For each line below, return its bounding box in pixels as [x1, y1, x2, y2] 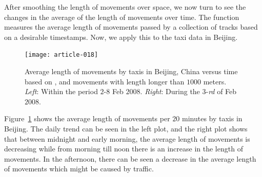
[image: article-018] [25, 51, 98, 59]
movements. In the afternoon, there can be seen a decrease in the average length [4, 153, 256, 164]
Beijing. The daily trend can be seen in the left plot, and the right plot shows [4, 123, 248, 134]
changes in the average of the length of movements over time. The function [4, 11, 239, 22]
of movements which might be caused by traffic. [4, 163, 154, 174]
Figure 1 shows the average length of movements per [4, 113, 170, 124]
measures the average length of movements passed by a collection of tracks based [4, 21, 258, 32]
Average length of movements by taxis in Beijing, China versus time [25, 66, 238, 77]
